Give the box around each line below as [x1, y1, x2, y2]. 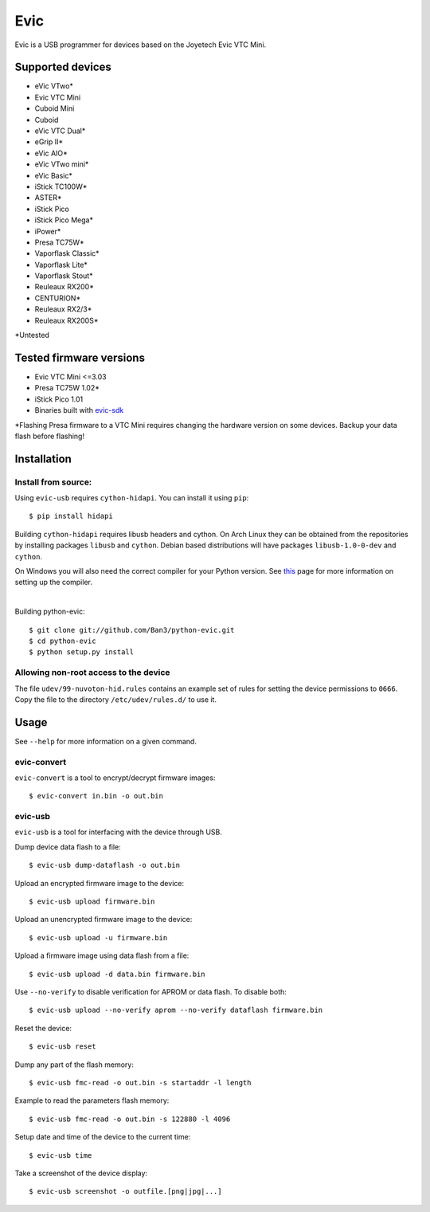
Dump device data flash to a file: [14, 841, 121, 852]
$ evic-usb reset [29, 1042, 96, 1051]
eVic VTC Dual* [34, 126, 86, 135]
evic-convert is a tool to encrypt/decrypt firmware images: [14, 773, 216, 783]
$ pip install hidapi [29, 512, 113, 521]
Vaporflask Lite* [34, 260, 88, 269]
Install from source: [14, 477, 92, 488]
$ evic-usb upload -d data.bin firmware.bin [29, 969, 206, 979]
